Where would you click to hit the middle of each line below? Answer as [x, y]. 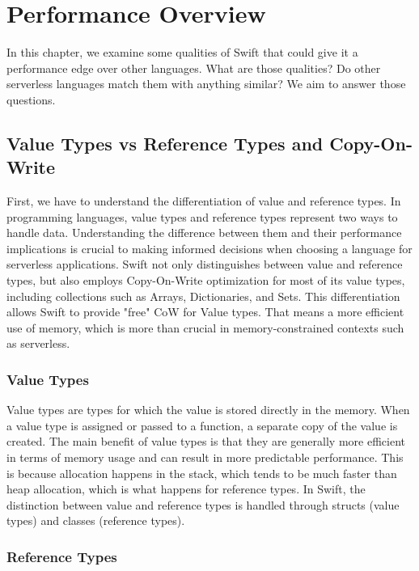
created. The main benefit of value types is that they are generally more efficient [206, 441]
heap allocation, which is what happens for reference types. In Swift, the [186, 489]
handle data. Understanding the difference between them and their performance [204, 233]
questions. [31, 99]
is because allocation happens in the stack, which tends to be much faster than [202, 473]
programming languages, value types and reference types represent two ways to [202, 216]
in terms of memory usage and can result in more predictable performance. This [205, 457]
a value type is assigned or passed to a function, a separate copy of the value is [202, 425]
